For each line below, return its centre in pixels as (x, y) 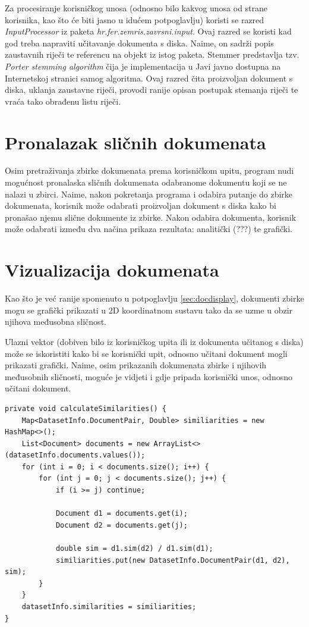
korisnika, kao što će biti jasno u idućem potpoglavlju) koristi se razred (135, 19)
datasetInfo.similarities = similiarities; (109, 607)
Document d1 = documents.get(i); (122, 514)
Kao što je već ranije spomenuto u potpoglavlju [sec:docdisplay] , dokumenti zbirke (154, 298)
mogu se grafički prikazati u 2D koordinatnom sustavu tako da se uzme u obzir (149, 310)
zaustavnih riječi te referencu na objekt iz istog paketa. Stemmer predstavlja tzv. (152, 54)
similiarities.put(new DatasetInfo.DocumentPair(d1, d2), (173, 560)
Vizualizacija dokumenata (112, 270)
